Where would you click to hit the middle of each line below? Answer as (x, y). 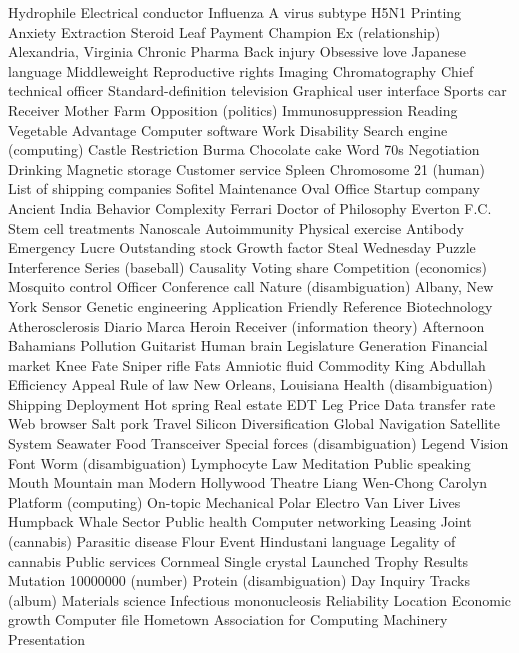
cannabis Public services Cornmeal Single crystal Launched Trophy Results (238, 560)
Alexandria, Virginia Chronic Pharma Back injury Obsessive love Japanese (237, 51)
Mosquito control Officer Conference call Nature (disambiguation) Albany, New (251, 286)
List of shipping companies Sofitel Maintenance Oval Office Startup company (244, 188)
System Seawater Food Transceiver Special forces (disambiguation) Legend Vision (258, 443)
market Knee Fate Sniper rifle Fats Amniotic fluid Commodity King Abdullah (247, 364)
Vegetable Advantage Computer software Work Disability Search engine (228, 129)
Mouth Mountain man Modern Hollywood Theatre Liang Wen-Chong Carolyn (248, 482)
